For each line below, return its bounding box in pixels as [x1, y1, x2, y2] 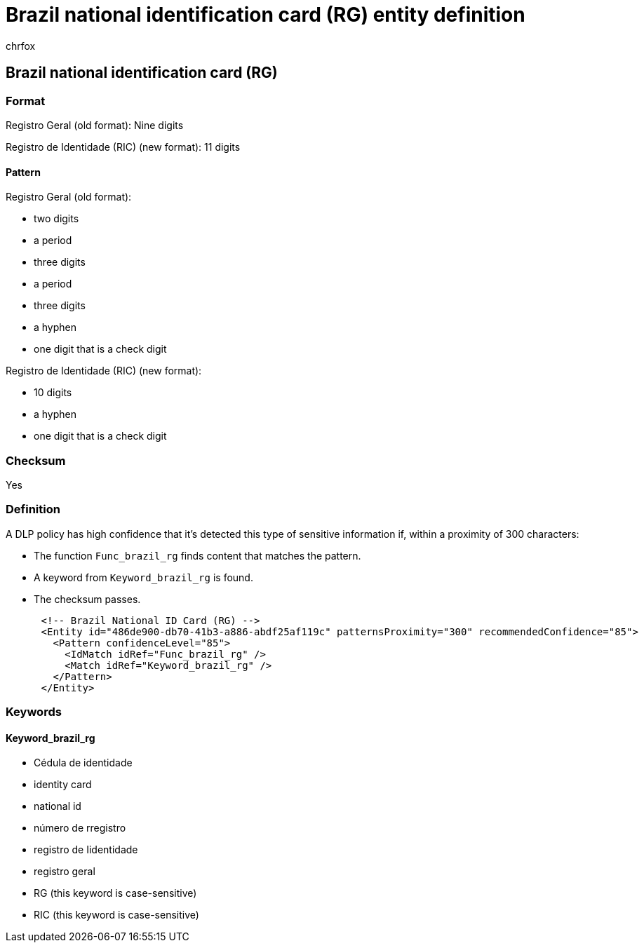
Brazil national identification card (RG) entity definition [6, 3, 525, 27]
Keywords [6, 705, 62, 719]
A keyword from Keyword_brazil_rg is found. [34, 571, 253, 583]
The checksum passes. [34, 592, 141, 605]
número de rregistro [34, 822, 126, 834]
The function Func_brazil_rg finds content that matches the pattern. [34, 549, 361, 562]
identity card [34, 778, 92, 791]
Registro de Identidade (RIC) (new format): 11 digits [6, 140, 241, 153]
